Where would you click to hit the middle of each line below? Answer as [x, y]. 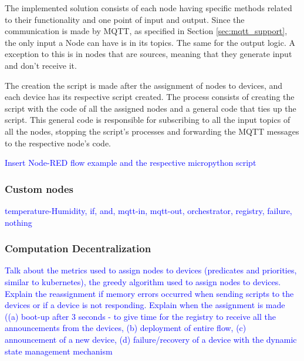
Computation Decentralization [78, 248]
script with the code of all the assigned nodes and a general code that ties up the [151, 108]
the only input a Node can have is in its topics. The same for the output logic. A [150, 42]
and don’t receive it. [41, 65]
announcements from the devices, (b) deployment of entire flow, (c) [126, 328]
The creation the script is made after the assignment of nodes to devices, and [144, 85]
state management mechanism [59, 351]
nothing [18, 222]
